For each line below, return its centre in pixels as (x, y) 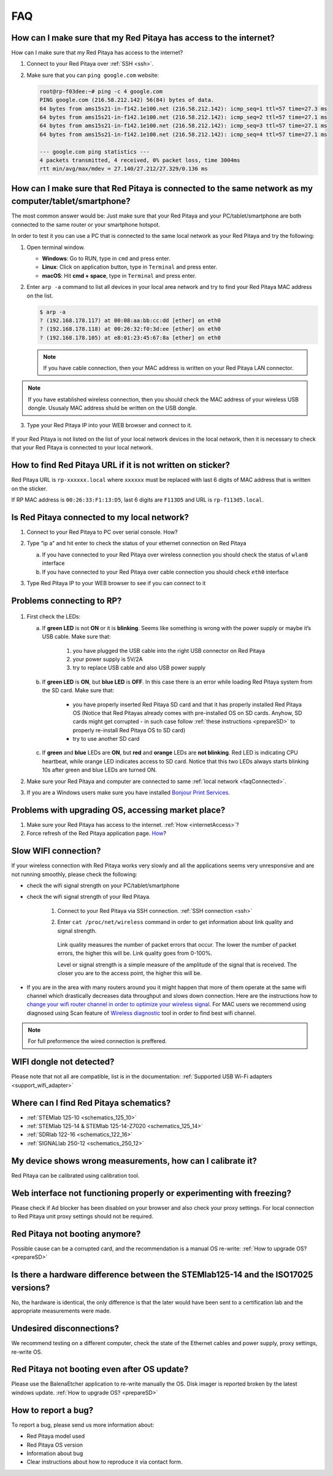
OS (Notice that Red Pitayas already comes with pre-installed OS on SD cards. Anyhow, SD (187, 712)
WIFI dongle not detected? (63, 1062)
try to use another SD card (106, 739)
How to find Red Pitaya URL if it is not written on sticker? (121, 465)
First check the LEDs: (54, 617)
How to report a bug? (52, 1410)
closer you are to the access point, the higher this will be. (130, 973)
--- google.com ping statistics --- (95, 152)
